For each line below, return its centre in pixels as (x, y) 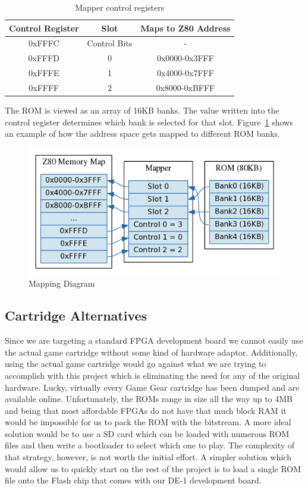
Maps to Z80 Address (186, 28)
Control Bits (110, 43)
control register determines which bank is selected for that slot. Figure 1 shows (149, 122)
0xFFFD (44, 58)
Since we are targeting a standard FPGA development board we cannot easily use (154, 340)
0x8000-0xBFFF (186, 87)
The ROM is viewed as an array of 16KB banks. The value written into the (142, 110)
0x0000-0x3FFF (185, 58)
